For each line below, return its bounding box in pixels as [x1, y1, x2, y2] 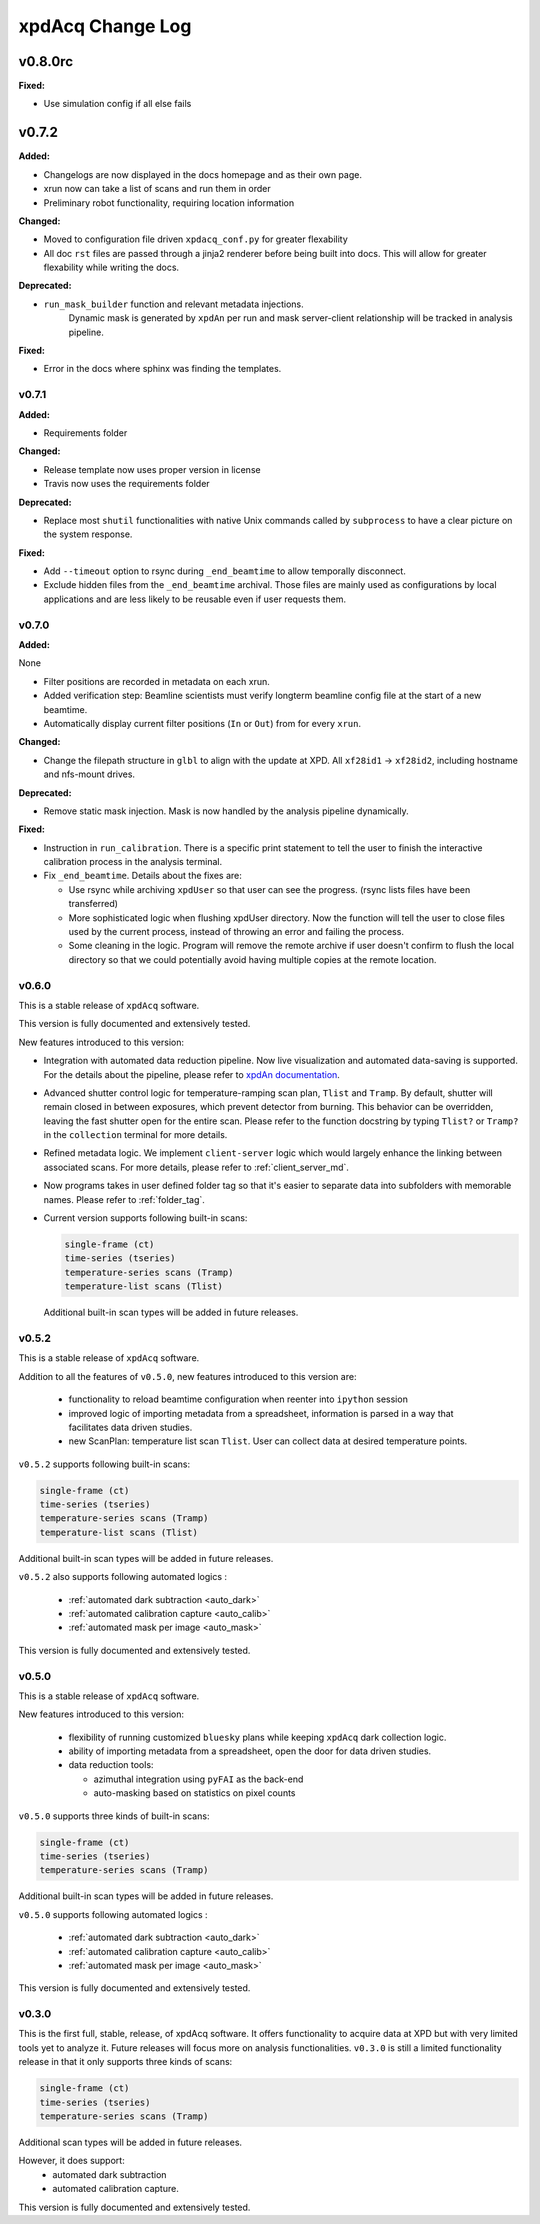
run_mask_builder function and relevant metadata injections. [43, 298, 304, 310]
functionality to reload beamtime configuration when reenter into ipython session [68, 1393, 409, 1405]
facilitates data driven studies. [68, 1421, 193, 1433]
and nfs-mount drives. [43, 768, 135, 780]
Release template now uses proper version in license [43, 463, 261, 475]
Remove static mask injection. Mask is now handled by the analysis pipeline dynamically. [43, 805, 409, 817]
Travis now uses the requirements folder [43, 478, 210, 490]
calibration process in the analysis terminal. [43, 856, 223, 868]
